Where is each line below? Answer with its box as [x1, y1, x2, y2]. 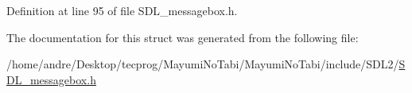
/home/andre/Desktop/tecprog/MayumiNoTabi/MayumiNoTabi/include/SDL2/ [6, 56, 399, 72]
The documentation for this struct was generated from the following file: [6, 29, 359, 45]
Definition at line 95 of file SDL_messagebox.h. [6, 2, 238, 18]
